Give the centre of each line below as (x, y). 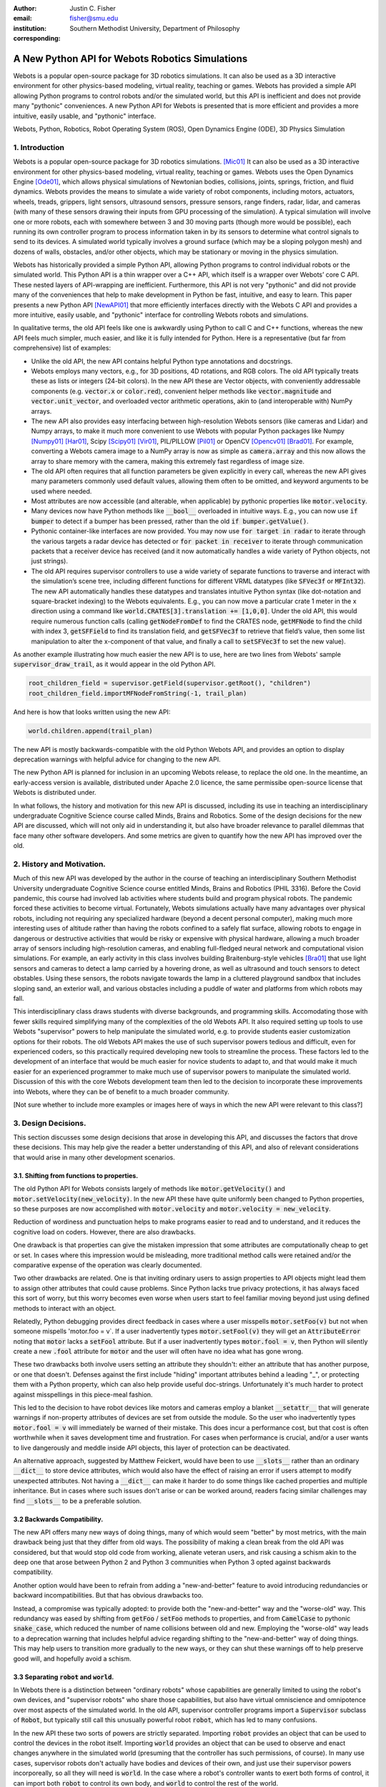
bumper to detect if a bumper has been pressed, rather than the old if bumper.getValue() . (170, 521)
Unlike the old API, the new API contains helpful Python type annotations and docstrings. (162, 361)
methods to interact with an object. (65, 1308)
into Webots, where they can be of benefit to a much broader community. (121, 1091)
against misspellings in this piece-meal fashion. (83, 1395)
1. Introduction (39, 147)
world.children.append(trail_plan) (90, 731)
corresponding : (37, 39)
